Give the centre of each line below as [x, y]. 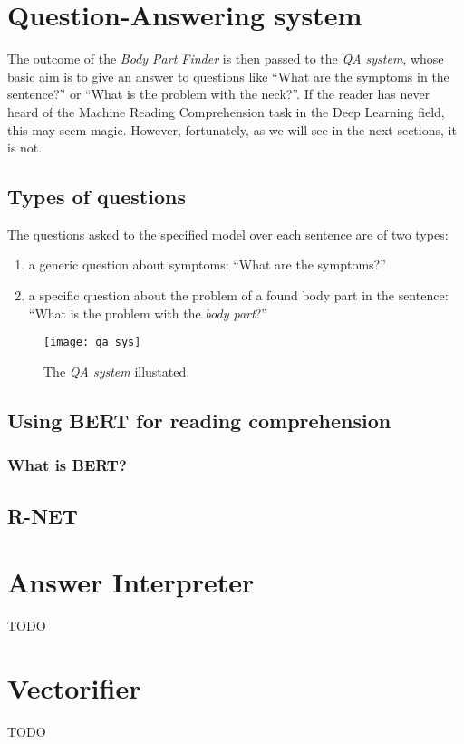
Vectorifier [74, 687]
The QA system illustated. [117, 371]
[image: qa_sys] [92, 343]
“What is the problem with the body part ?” [148, 313]
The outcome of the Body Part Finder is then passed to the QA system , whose [226, 59]
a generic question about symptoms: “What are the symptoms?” [207, 264]
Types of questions [97, 196]
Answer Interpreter [131, 582]
